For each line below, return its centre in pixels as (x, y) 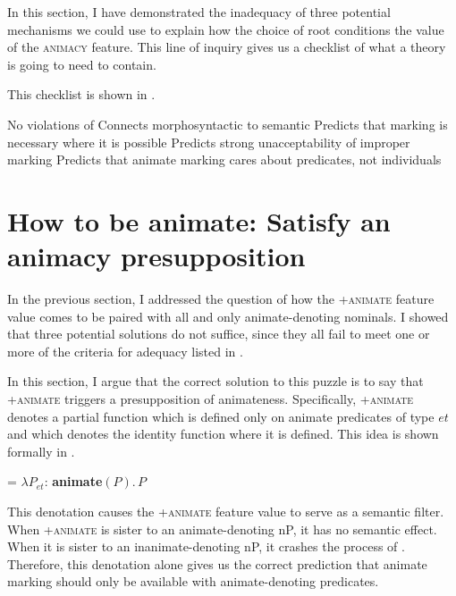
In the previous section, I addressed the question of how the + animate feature (221, 299)
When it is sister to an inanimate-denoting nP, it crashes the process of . (206, 546)
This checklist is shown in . (81, 94)
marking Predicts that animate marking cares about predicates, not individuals (224, 159)
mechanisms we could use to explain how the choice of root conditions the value (226, 29)
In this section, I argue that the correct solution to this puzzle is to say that (215, 381)
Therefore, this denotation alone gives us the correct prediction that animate (217, 563)
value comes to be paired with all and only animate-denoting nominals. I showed (228, 316)
